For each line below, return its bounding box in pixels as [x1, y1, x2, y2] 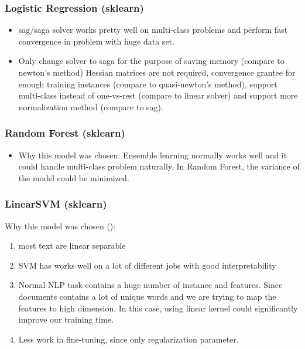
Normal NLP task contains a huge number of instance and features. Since [18, 279, 283, 291]
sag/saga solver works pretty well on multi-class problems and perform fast [18, 23, 288, 36]
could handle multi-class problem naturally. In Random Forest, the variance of [18, 160, 300, 172]
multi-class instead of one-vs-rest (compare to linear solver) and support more [18, 89, 298, 101]
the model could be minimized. [18, 171, 129, 184]
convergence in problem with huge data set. [18, 35, 174, 47]
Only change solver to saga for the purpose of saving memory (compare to [18, 55, 285, 67]
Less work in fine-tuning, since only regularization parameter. [18, 333, 239, 345]
